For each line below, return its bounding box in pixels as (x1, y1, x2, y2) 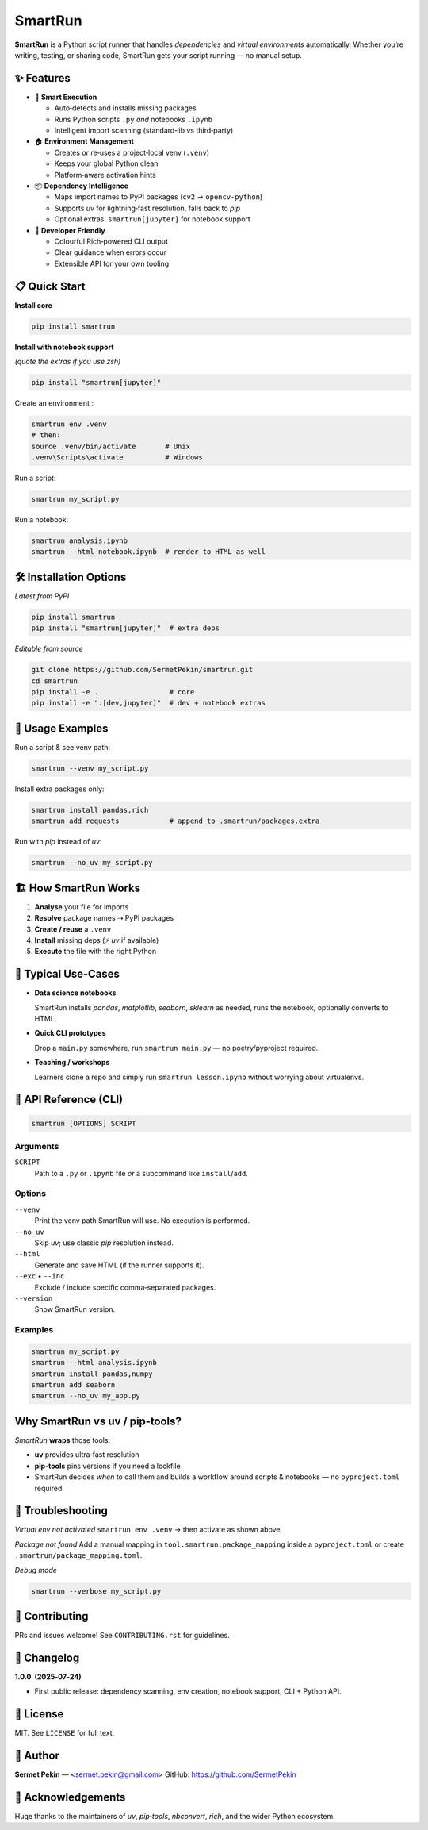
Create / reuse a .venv (34, 925, 112, 934)
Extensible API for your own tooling (54, 259, 170, 268)
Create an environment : (14, 398, 94, 408)
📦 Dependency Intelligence (34, 181, 129, 190)
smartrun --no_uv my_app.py (31, 1391, 140, 1401)
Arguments (14, 1140, 59, 1151)
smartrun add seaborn (31, 1381, 116, 1390)
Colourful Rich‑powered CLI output (54, 236, 168, 246)
